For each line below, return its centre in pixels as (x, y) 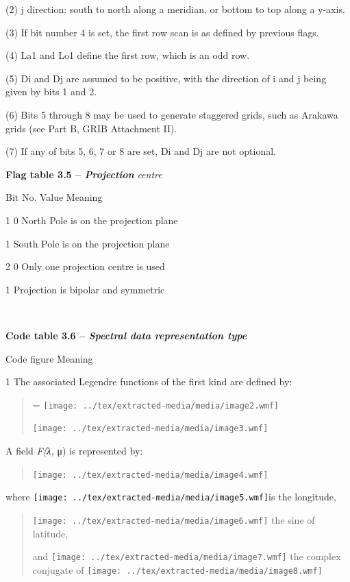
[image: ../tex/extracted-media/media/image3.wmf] (150, 429)
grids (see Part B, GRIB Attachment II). (91, 128)
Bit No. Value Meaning (54, 197)
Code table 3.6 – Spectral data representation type (126, 335)
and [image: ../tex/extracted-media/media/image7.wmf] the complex (187, 556)
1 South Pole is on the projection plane (88, 243)
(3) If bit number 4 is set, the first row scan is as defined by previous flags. (162, 32)
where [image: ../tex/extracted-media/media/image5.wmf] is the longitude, (171, 497)
